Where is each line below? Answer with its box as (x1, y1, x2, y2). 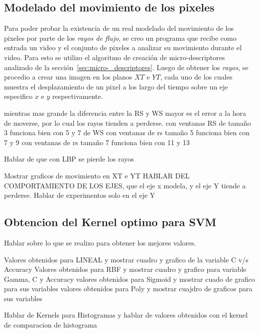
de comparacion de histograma (4, 320, 97, 330)
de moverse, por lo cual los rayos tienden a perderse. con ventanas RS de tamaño (4, 117, 251, 128)
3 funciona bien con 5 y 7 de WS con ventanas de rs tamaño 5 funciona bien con (4, 127, 250, 138)
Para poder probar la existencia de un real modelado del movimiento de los (4, 23, 234, 33)
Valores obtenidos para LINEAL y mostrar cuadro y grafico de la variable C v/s (4, 254, 249, 264)
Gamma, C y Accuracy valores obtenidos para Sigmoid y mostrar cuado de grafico (4, 273, 255, 284)
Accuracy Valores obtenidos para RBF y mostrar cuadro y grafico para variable (4, 264, 247, 274)
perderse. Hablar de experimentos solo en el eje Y (4, 190, 155, 200)
